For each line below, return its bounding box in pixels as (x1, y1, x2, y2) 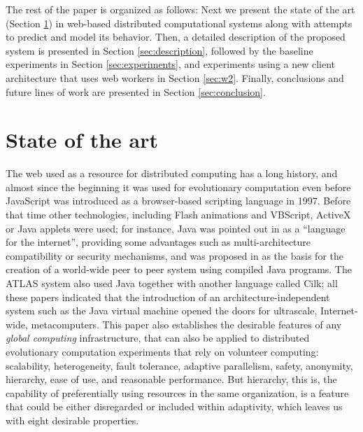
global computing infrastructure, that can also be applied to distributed (6, 330, 310, 345)
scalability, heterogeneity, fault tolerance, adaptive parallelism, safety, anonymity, (6, 358, 353, 372)
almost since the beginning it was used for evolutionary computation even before (6, 179, 351, 194)
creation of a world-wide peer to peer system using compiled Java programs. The (6, 262, 352, 277)
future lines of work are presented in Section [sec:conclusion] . (6, 84, 266, 99)
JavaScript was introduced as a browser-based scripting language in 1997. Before (6, 193, 351, 208)
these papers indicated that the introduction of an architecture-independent (6, 289, 330, 304)
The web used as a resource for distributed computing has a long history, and (6, 166, 338, 181)
